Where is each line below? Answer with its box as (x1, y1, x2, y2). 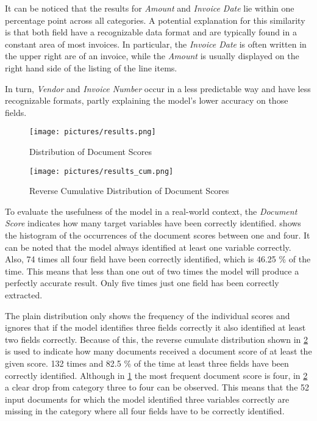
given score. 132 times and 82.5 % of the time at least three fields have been (5, 356, 289, 369)
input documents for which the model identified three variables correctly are (5, 392, 290, 405)
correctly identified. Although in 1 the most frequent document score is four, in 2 (5, 369, 308, 381)
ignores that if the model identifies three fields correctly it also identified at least (5, 321, 306, 334)
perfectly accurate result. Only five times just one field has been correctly (5, 276, 279, 289)
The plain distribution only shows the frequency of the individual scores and (5, 309, 290, 322)
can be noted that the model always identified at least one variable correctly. (5, 240, 291, 253)
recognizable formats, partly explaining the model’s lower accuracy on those (5, 94, 288, 107)
